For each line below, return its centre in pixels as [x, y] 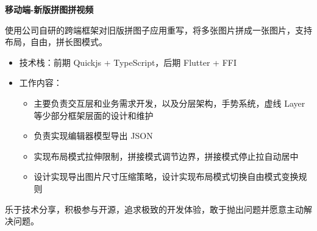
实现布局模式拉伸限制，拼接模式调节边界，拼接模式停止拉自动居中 [166, 156]
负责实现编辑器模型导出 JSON [93, 136]
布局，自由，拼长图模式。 [56, 42]
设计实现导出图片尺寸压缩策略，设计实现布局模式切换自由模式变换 [166, 176]
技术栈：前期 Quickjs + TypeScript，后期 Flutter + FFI [128, 62]
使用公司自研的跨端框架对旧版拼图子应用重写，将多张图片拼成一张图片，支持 [158, 30]
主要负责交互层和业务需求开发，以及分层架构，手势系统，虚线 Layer [169, 103]
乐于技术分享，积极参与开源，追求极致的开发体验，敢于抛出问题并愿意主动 [154, 209]
